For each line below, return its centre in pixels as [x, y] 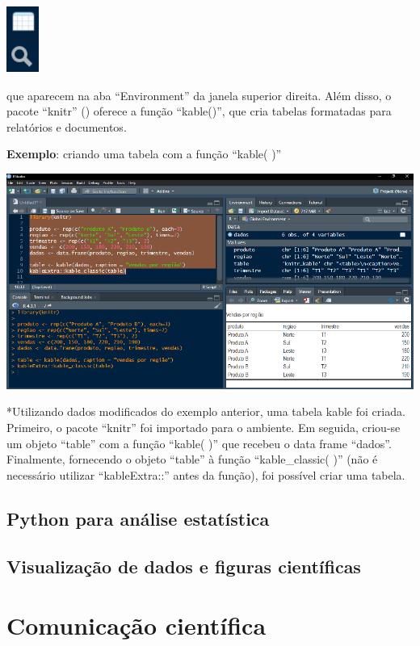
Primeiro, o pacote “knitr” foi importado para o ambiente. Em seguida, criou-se [204, 427]
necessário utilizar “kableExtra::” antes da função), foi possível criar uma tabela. [206, 474]
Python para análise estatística [138, 518]
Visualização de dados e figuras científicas [184, 566]
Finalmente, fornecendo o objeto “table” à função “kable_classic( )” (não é [192, 459]
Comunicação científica [136, 625]
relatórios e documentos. [67, 126]
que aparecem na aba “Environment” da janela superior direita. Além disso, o [199, 95]
